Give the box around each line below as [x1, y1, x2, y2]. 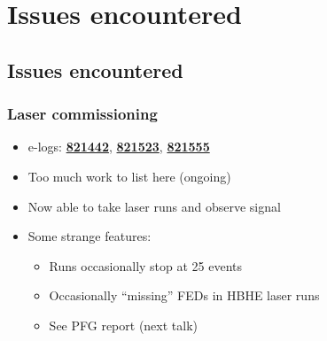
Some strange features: [27, 227, 152, 245]
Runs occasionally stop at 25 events [49, 256, 243, 275]
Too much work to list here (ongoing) [27, 167, 231, 185]
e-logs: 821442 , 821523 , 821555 [27, 137, 210, 156]
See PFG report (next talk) [49, 315, 199, 334]
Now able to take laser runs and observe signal [27, 197, 281, 215]
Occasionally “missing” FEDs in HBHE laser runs [49, 286, 320, 305]
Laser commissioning [7, 103, 158, 125]
